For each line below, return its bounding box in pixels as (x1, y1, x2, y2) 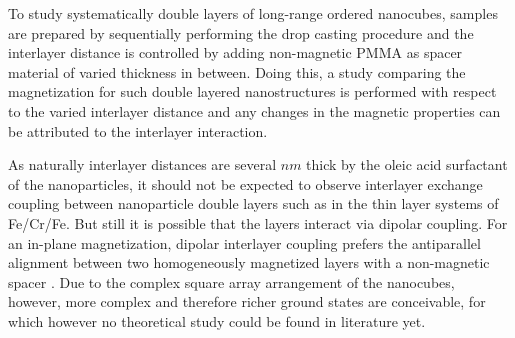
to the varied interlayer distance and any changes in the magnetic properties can (8, 100, 501, 121)
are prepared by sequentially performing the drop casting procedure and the (8, 22, 474, 43)
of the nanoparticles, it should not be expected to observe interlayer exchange (8, 173, 483, 194)
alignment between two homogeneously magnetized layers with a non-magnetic (8, 252, 490, 273)
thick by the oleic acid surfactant (306, 154, 508, 175)
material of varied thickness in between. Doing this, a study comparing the (8, 61, 466, 82)
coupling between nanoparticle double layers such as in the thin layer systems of (8, 193, 499, 214)
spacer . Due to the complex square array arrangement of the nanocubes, (8, 271, 455, 292)
